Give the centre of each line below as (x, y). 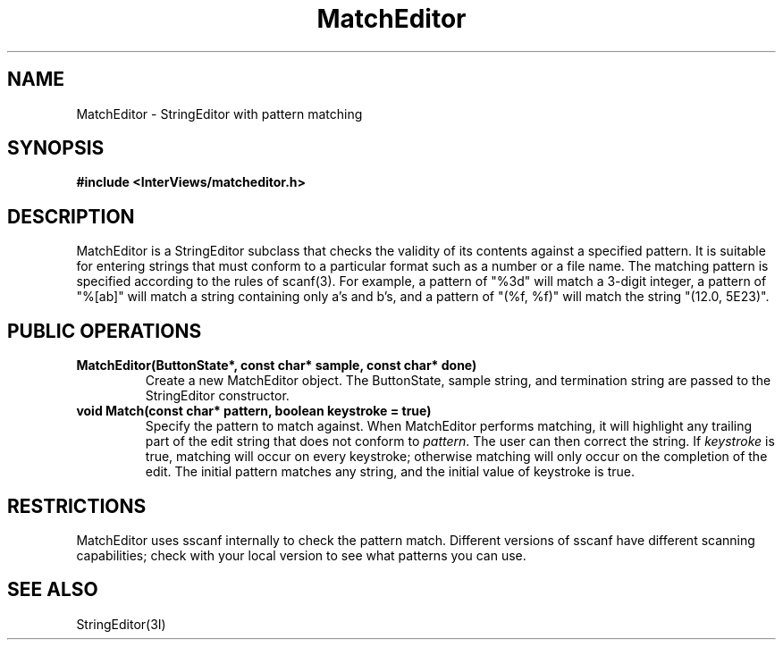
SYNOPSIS (56, 148)
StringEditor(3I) (121, 624)
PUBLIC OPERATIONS (105, 331)
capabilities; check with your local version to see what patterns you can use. (301, 555)
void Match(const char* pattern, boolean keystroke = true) (254, 411)
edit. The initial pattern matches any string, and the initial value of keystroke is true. (390, 472)
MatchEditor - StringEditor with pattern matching (219, 113)
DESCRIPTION (71, 216)
